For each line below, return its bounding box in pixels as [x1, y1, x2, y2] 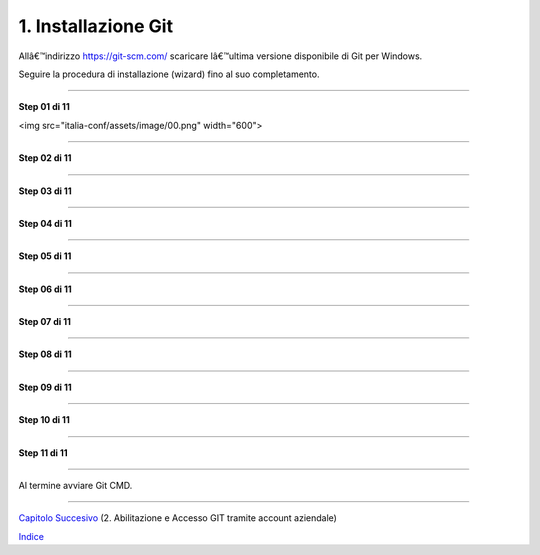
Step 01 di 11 [18, 101, 70, 113]
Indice [18, 530, 45, 542]
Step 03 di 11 [18, 185, 72, 197]
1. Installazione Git [18, 15, 174, 37]
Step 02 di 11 [18, 152, 72, 164]
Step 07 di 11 [18, 316, 72, 328]
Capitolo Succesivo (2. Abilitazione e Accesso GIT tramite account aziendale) [18, 512, 337, 524]
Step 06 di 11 [18, 283, 72, 295]
